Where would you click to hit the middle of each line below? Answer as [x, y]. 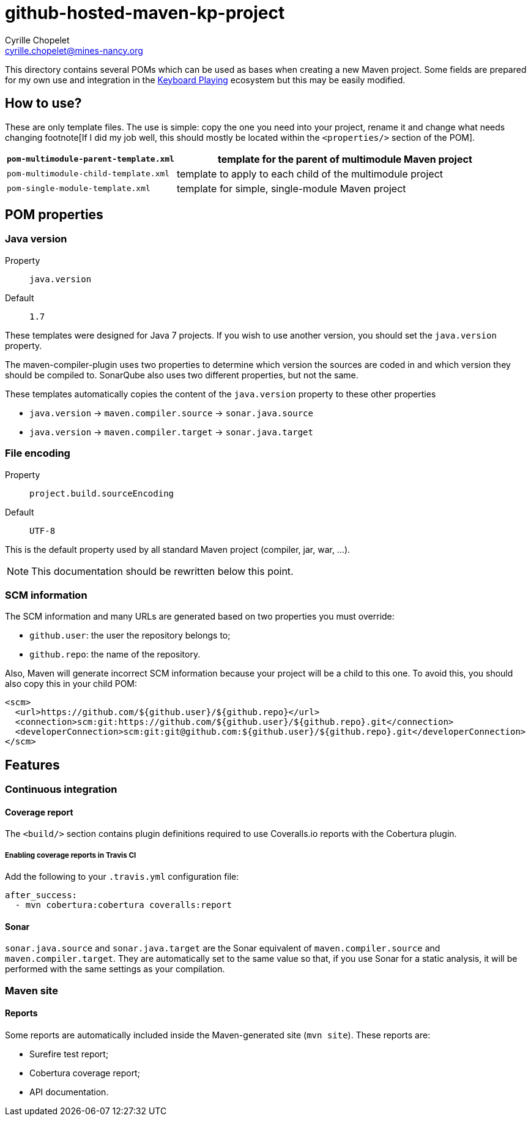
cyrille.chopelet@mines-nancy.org [74, 50]
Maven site [32, 990]
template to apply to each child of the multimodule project [310, 174]
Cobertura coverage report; [85, 1073]
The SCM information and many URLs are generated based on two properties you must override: [200, 617]
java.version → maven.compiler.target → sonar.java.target [171, 432]
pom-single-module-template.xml [79, 189]
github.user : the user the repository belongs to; [130, 635]
